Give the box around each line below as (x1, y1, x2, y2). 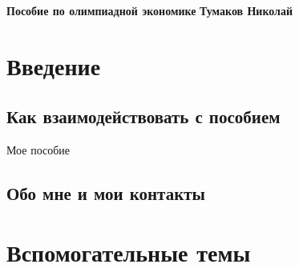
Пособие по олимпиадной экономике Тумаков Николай (6, 2, 293, 18)
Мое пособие (6, 142, 71, 158)
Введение (6, 49, 101, 82)
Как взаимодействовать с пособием (6, 104, 281, 129)
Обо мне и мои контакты (6, 181, 205, 206)
